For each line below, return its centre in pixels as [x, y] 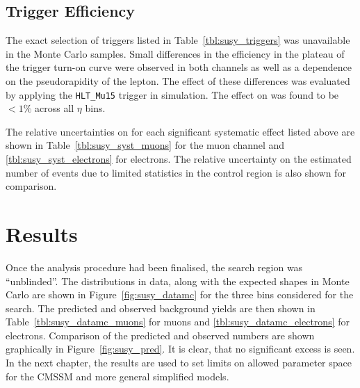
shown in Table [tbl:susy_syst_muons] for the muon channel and [145, 145]
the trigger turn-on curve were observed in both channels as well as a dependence [179, 67]
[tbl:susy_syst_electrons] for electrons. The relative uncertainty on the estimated [179, 159]
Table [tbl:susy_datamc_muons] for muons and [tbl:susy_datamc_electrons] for [178, 322]
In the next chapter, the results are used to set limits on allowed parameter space [179, 363]
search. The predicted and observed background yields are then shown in [161, 308]
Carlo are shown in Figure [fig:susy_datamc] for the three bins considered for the [180, 294]
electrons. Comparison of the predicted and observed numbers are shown [160, 335]
